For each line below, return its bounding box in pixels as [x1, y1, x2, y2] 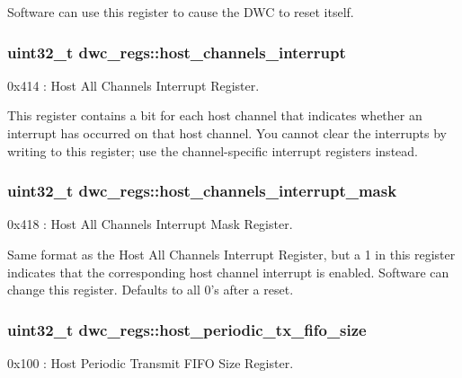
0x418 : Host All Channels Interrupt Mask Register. [7, 215, 293, 233]
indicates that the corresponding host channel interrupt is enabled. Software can [7, 262, 449, 281]
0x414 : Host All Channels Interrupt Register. [7, 75, 260, 94]
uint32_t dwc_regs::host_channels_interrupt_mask [7, 180, 397, 202]
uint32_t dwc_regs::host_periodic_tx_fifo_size [7, 318, 367, 340]
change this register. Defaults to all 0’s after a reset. [7, 280, 294, 299]
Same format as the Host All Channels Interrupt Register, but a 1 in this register [7, 245, 456, 263]
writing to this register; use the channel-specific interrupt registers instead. [7, 141, 418, 160]
